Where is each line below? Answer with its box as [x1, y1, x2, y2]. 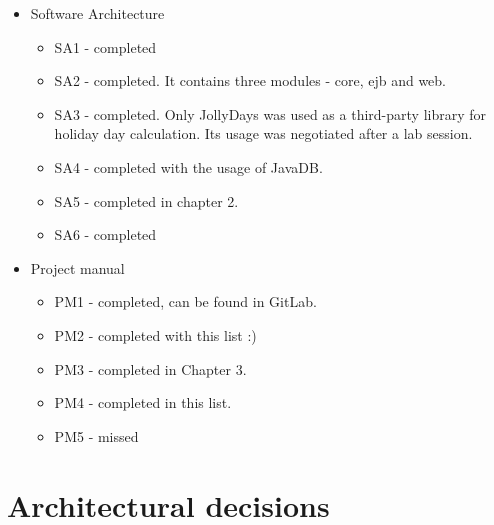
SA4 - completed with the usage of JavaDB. [54, 156, 323, 177]
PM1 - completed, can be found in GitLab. [54, 291, 317, 312]
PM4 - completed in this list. [54, 392, 232, 413]
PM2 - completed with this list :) [54, 324, 257, 345]
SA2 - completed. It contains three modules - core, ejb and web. [54, 70, 447, 91]
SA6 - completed [54, 224, 157, 245]
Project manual [30, 257, 125, 278]
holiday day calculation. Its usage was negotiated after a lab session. [54, 123, 473, 144]
